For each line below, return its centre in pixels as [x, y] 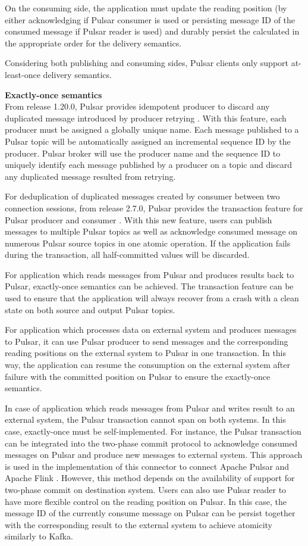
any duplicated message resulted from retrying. [90, 176]
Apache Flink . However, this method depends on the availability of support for [150, 478]
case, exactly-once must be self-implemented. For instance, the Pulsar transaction [153, 431]
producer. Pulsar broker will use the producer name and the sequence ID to [143, 153]
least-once [23, 74]
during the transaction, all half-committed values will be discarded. [127, 255]
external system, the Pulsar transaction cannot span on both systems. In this [145, 419]
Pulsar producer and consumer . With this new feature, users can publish [139, 219]
